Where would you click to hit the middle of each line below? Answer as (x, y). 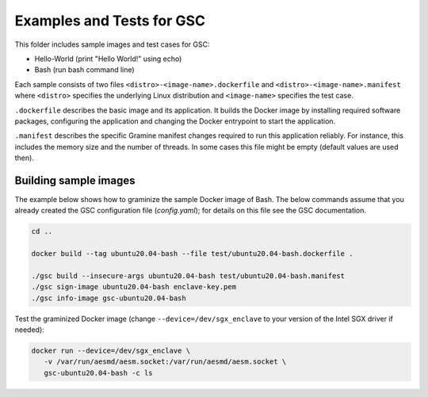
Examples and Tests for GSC (110, 21)
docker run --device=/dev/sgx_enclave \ (111, 351)
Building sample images (75, 180)
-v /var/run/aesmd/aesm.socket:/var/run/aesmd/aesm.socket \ (165, 362)
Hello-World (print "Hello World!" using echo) (108, 59)
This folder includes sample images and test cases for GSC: (112, 44)
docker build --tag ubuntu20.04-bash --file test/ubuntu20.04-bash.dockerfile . (192, 254)
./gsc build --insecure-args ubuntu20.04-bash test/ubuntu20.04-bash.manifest (188, 276)
